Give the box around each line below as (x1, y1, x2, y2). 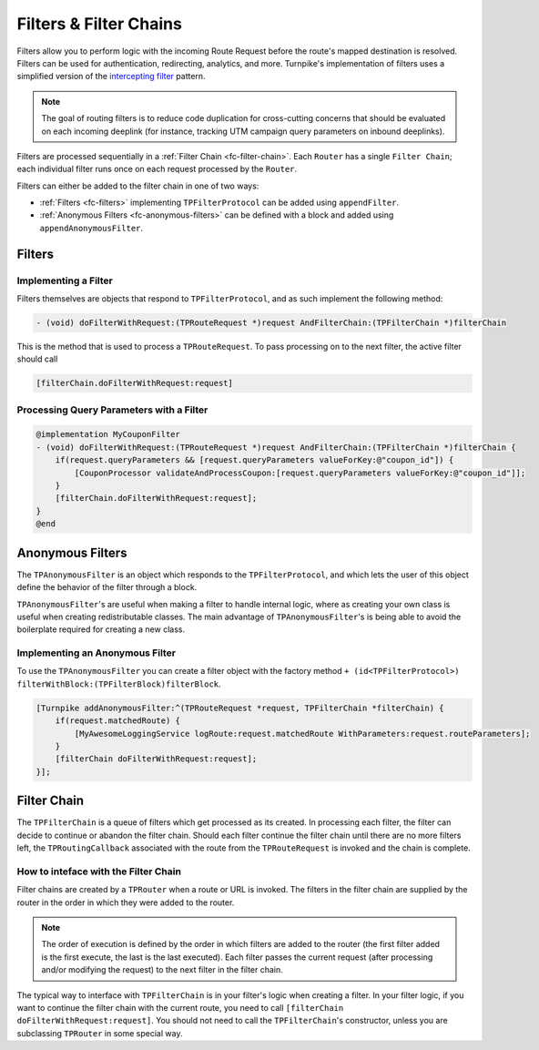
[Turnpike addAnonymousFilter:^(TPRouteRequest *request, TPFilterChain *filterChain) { (36, 702, 445, 713)
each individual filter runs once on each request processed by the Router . (16, 164, 298, 175)
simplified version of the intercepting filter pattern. (16, 71, 206, 82)
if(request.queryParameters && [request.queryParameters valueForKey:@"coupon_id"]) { (55, 455, 454, 465)
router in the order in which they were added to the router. (16, 897, 235, 908)
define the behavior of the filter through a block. (16, 582, 198, 593)
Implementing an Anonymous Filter (16, 647, 177, 659)
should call (16, 353, 58, 364)
